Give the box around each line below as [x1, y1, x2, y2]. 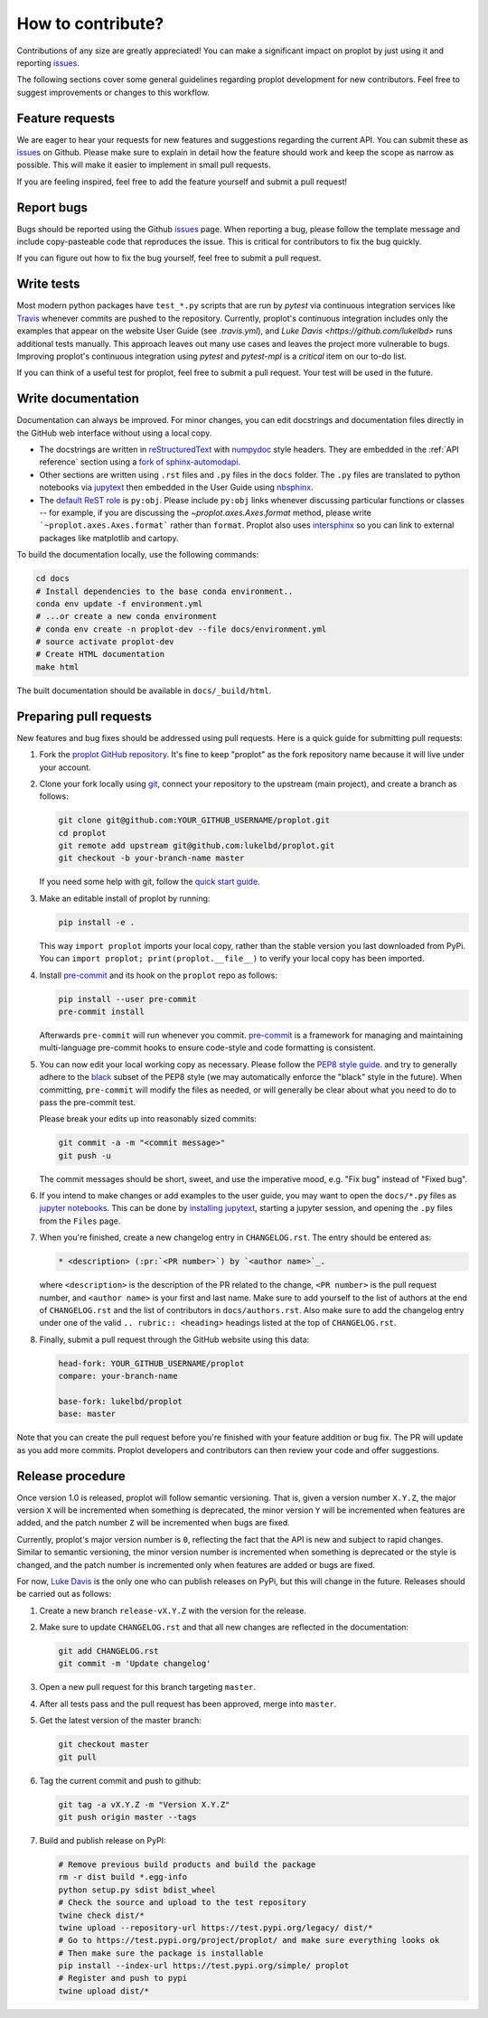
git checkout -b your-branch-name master [58, 853, 245, 863]
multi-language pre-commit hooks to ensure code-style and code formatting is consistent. [39, 1042, 376, 1053]
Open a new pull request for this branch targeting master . [39, 1682, 257, 1693]
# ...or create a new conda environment [35, 611, 217, 622]
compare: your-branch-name [58, 1371, 178, 1382]
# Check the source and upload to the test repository [58, 1898, 306, 1908]
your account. [39, 762, 91, 773]
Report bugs [16, 200, 89, 215]
